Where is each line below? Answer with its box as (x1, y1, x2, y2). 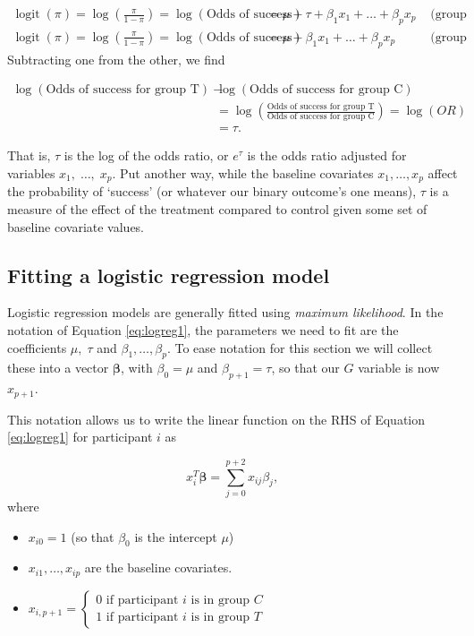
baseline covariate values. (7, 217, 145, 236)
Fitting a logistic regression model (7, 261, 330, 288)
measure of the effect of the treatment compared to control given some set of (7, 199, 427, 218)
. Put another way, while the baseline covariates (112, 163, 374, 182)
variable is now (358, 358, 440, 377)
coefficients (7, 338, 67, 357)
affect (427, 163, 458, 182)
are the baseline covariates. (84, 558, 233, 577)
